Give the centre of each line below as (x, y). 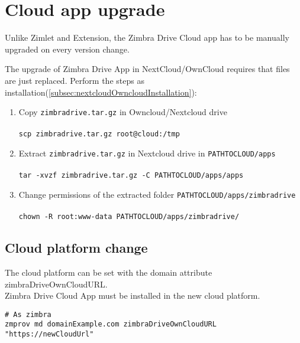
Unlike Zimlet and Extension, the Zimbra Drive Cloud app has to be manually (147, 37)
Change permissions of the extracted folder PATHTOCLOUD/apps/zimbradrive (157, 194)
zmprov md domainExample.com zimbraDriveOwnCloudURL (111, 324)
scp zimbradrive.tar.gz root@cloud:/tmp (99, 134)
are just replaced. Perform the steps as (75, 80)
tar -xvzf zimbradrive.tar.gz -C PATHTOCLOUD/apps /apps (131, 176)
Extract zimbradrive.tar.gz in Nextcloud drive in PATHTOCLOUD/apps (147, 153)
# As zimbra (28, 314)
